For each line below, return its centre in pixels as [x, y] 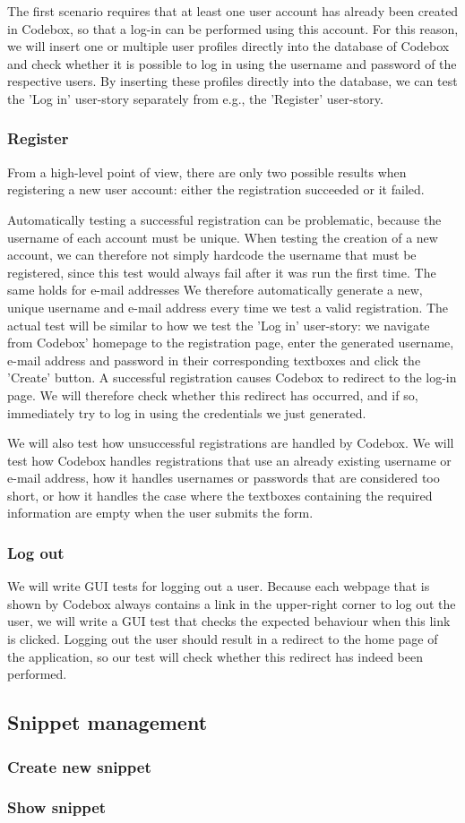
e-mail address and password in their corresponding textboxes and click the [214, 360]
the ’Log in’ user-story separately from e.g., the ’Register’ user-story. [195, 98]
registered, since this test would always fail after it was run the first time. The [222, 272]
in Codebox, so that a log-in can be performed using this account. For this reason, [233, 28]
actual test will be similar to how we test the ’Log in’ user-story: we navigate [219, 325]
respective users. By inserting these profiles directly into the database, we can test [232, 81]
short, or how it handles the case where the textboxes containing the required [220, 495]
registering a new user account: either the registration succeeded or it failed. [216, 189]
